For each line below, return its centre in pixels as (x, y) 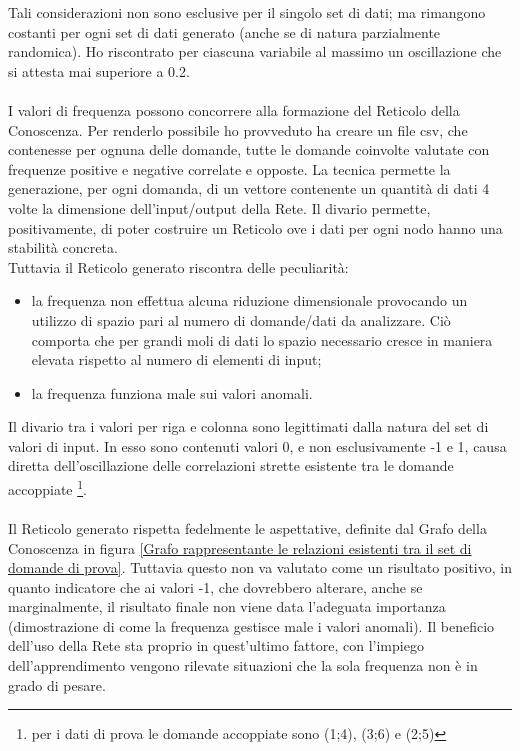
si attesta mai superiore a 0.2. (99, 70)
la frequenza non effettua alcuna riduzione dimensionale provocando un (249, 300)
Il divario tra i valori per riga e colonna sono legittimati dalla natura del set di (248, 426)
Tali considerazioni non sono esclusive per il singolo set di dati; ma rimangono (247, 12)
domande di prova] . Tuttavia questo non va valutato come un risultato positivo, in (260, 567)
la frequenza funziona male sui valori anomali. (172, 392)
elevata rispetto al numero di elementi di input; (176, 359)
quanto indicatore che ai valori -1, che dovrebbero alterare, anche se (215, 586)
